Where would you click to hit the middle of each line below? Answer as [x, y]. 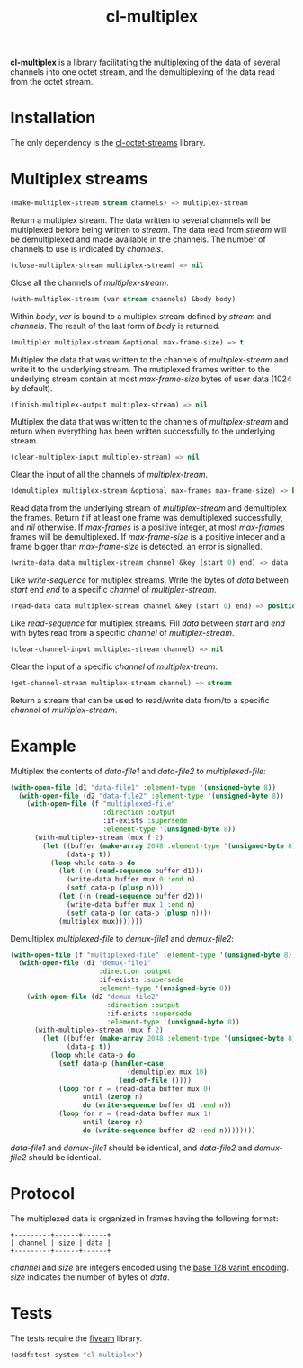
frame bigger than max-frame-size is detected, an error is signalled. [137, 547]
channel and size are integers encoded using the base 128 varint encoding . [150, 1267]
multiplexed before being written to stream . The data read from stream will [148, 229]
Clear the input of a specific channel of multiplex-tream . [114, 666]
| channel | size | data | [61, 1243]
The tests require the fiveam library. [76, 1338]
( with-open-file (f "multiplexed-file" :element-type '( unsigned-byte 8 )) [153, 955]
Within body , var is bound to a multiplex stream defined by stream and [141, 316]
